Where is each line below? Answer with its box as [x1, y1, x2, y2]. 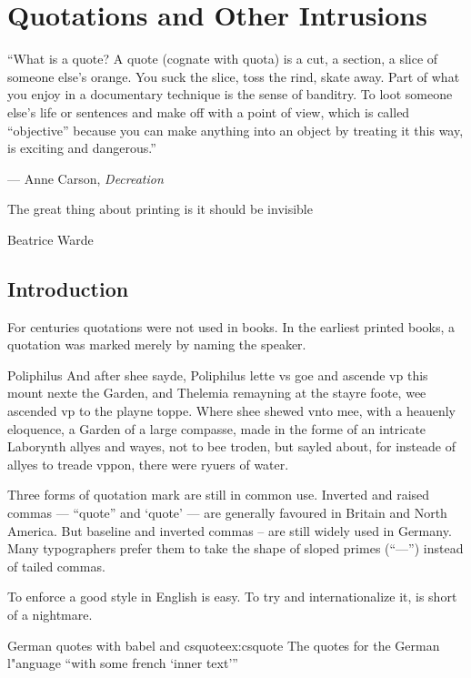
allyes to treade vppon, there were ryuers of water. [7, 454, 289, 473]
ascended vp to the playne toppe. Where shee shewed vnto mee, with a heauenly [7, 401, 456, 420]
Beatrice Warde [7, 229, 94, 248]
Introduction [7, 274, 129, 302]
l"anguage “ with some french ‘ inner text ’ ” [7, 653, 238, 673]
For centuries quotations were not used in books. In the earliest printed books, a [7, 317, 456, 336]
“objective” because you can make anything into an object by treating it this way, [7, 120, 464, 139]
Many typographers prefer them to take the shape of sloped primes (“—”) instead [7, 539, 464, 558]
